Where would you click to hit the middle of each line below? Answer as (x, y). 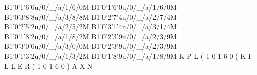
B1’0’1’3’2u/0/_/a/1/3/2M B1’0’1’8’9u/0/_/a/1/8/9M (90, 56)
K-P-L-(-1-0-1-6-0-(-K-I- (216, 56)
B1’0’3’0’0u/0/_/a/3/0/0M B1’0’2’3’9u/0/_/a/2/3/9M (90, 46)
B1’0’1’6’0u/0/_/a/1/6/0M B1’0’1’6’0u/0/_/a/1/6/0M (90, 7)
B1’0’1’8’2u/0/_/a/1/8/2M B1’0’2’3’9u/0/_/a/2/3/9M (90, 36)
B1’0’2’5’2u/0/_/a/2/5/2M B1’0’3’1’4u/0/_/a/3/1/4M (90, 26)
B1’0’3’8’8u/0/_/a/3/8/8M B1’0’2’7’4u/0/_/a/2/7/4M (90, 16)
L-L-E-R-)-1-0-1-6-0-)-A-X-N (48, 66)
